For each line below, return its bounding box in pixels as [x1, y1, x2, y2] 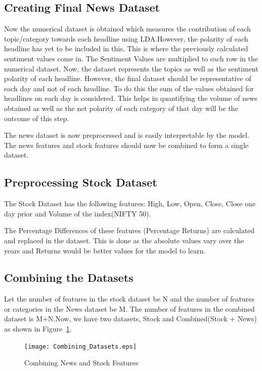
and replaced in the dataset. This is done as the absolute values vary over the [4, 235, 244, 245]
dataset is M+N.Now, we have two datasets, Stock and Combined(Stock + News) [4, 313, 257, 324]
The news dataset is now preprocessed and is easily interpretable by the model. [4, 130, 249, 140]
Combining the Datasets [4, 270, 134, 285]
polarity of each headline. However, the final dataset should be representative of [4, 73, 251, 84]
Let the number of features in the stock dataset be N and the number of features [4, 293, 254, 304]
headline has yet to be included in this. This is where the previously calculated [4, 43, 248, 54]
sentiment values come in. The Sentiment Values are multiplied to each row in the [4, 53, 258, 63]
